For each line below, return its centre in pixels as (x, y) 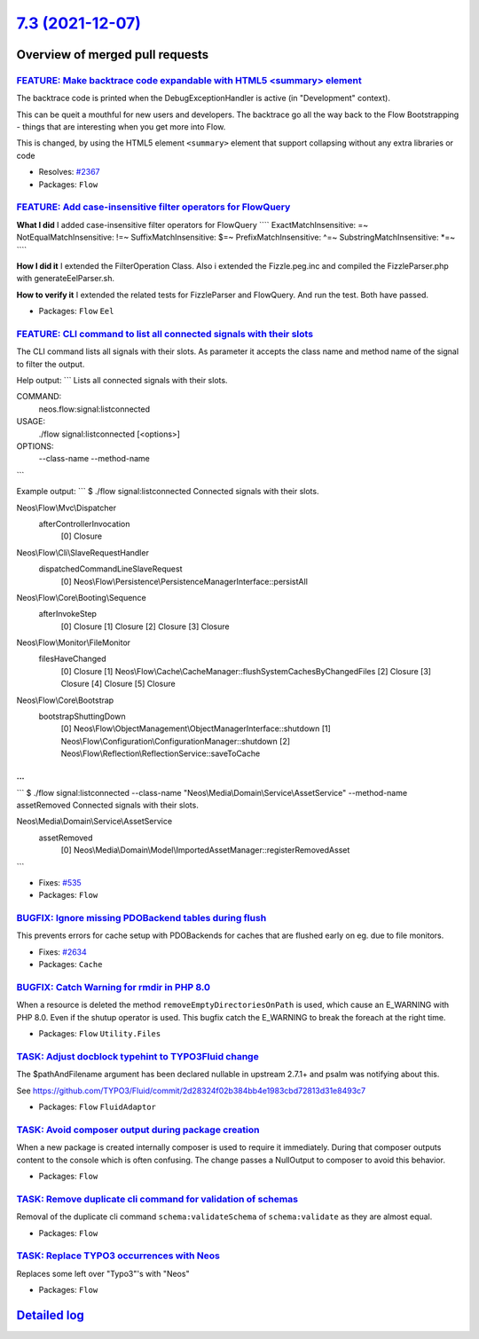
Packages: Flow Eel (76, 311)
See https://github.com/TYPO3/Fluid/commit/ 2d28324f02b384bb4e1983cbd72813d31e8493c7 (191, 1091)
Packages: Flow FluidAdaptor (98, 1107)
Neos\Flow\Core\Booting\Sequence (81, 597)
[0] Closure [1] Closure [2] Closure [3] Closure (145, 626)
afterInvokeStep (68, 614)
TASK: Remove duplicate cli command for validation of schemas (157, 1199)
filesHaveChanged (72, 659)
